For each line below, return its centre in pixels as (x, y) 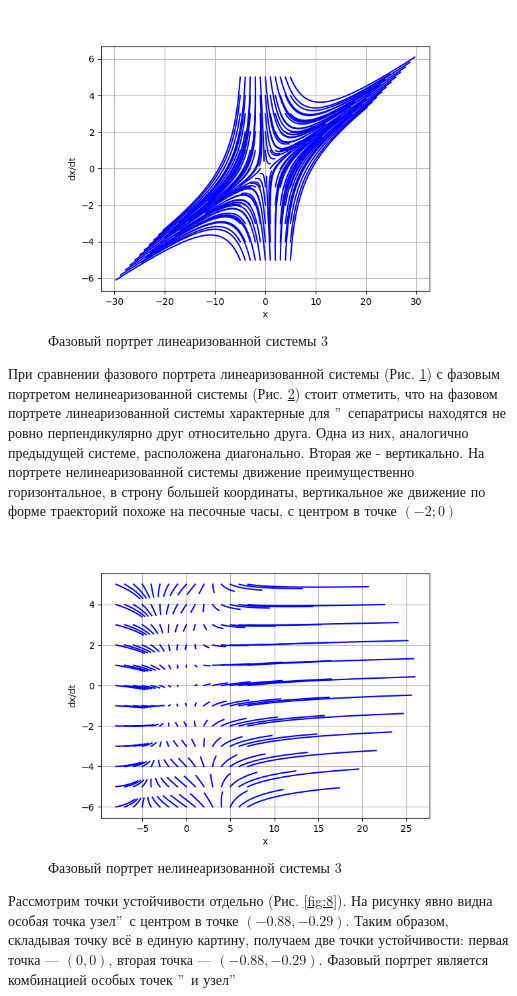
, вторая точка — (160, 958)
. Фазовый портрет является (403, 958)
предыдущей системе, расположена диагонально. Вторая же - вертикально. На (246, 451)
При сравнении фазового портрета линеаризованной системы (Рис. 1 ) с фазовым (254, 373)
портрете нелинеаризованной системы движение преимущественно (211, 471)
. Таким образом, (397, 919)
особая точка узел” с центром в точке (123, 919)
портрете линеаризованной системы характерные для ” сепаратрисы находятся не (257, 412)
